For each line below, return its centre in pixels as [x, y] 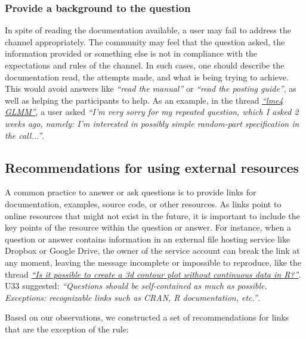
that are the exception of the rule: [67, 329]
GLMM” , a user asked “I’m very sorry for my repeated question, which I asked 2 [152, 112]
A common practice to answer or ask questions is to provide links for [131, 192]
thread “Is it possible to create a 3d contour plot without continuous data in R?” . [153, 274]
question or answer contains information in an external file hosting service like [148, 239]
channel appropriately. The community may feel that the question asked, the [145, 41]
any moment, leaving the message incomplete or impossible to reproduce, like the [153, 262]
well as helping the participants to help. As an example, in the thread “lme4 [144, 100]
